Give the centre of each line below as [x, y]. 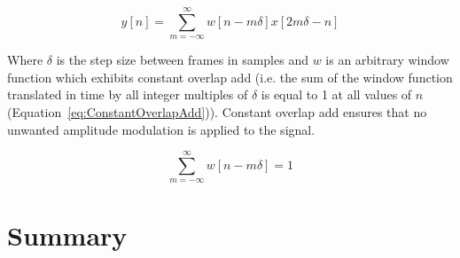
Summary [67, 235]
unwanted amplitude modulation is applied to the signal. [161, 129]
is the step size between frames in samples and [182, 60]
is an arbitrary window [387, 60]
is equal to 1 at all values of [336, 94]
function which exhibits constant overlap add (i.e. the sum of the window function [230, 77]
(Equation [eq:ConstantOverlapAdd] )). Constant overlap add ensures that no [217, 111]
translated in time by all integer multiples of [128, 94]
